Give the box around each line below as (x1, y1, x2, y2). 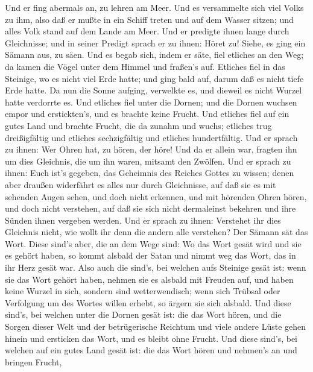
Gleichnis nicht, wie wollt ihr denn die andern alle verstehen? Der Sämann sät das (5, 225, 308, 238)
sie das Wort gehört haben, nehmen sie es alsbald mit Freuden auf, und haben (5, 273, 294, 285)
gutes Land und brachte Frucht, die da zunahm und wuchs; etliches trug (5, 119, 272, 131)
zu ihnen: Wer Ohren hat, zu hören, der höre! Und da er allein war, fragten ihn (5, 143, 297, 156)
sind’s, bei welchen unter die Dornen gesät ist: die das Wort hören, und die (5, 308, 282, 321)
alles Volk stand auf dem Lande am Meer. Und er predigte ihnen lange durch (5, 25, 289, 37)
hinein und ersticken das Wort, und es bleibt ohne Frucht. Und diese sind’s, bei (5, 332, 297, 344)
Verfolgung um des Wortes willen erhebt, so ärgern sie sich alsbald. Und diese (5, 296, 291, 309)
